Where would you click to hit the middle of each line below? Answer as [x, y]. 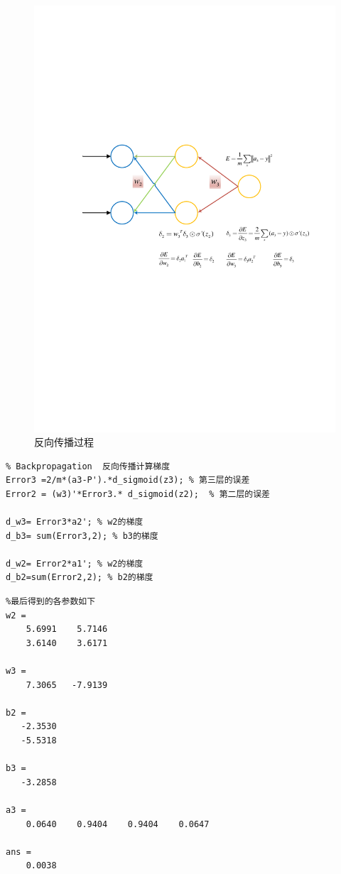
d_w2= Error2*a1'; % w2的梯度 [75, 563]
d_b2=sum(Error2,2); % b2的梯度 [80, 578]
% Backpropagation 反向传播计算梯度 [88, 466]
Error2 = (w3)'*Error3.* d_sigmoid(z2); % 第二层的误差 [138, 494]
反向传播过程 [64, 442]
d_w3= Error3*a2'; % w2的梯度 [75, 522]
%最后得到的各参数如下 [51, 602]
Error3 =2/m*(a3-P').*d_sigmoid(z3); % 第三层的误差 [128, 480]
